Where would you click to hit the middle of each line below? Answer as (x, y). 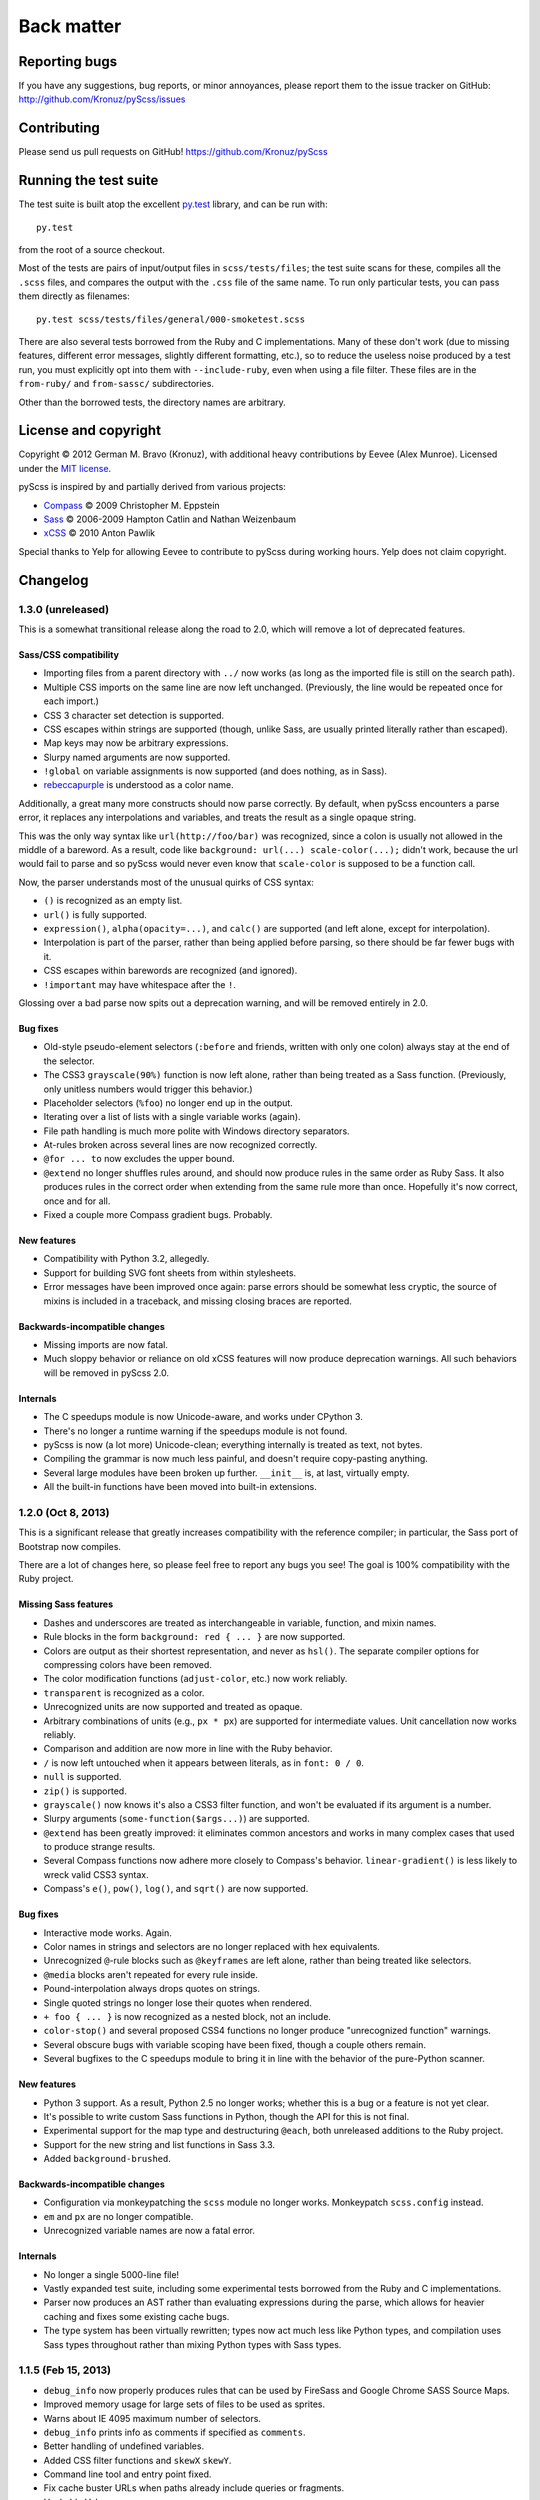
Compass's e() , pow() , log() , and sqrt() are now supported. (176, 1889)
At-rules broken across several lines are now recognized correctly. (180, 1145)
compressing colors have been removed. (127, 1664)
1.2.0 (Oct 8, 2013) (64, 1512)
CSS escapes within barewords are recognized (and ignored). (170, 971)
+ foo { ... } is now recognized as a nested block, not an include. (187, 2016)
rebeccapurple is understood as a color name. (138, 785)
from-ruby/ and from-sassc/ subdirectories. (116, 384)
